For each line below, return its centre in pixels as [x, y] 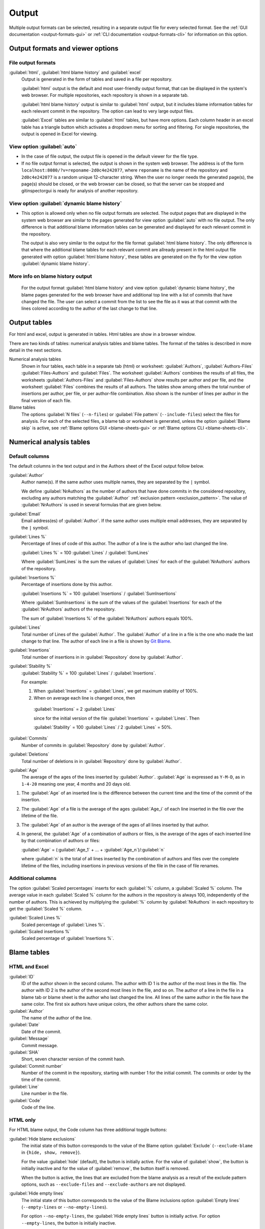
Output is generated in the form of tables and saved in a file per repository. [97, 79]
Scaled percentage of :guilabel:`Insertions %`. [68, 938]
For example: [35, 682]
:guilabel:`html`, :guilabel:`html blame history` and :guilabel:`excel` [75, 73]
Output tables [31, 323]
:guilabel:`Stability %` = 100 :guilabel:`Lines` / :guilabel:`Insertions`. [89, 673]
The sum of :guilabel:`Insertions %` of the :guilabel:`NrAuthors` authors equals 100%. [107, 618]
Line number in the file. [45, 1093]
